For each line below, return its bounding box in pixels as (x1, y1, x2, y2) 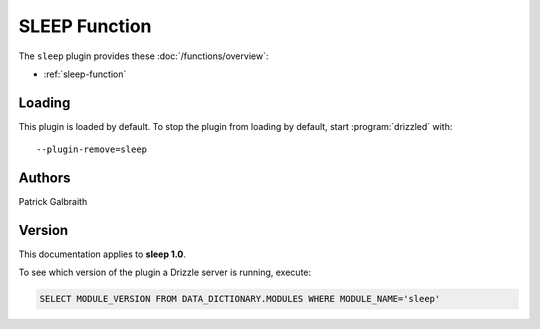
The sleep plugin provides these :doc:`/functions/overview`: (18, 50, 269, 62)
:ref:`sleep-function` (43, 68, 127, 80)
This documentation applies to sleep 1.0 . (18, 248, 187, 260)
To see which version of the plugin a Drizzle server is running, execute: (18, 266, 312, 279)
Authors (18, 170, 71, 187)
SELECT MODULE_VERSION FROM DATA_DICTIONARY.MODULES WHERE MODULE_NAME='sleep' (39, 293, 441, 305)
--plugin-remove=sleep (36, 144, 148, 155)
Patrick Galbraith (18, 196, 88, 208)
